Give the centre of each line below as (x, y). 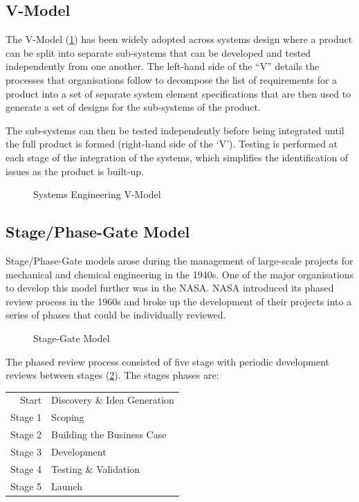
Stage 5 (26, 486)
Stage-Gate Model (72, 338)
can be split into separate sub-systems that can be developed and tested (158, 52)
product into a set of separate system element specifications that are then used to (178, 93)
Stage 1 (26, 417)
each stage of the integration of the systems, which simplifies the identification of (177, 157)
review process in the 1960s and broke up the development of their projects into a (179, 301)
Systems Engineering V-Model (97, 194)
